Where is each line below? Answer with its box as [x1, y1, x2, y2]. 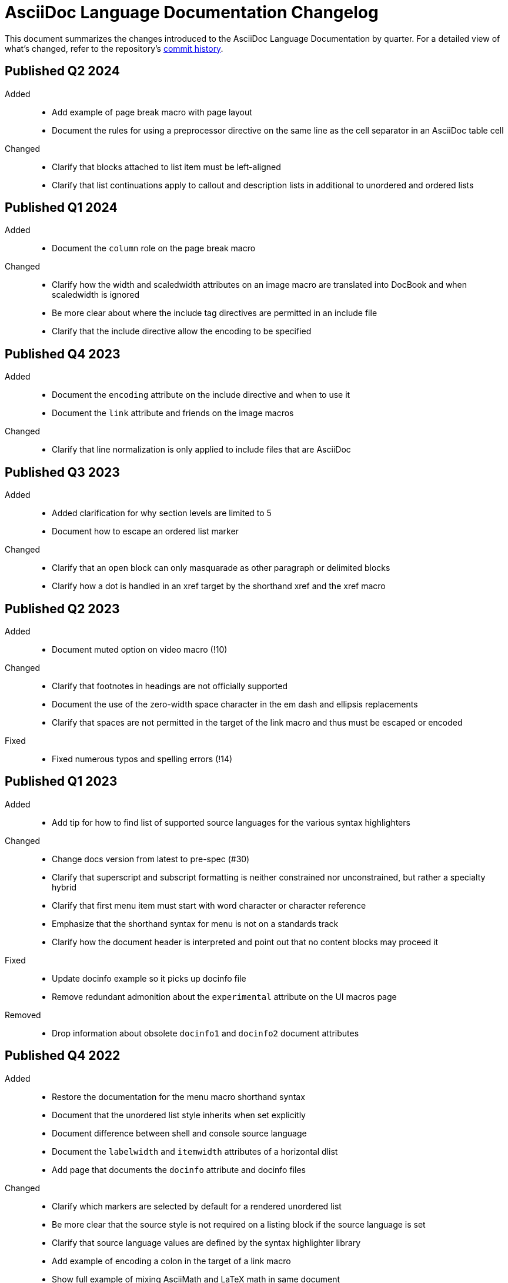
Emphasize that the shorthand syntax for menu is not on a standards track [52, 918, 339, 929]
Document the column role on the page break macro [52, 243, 256, 254]
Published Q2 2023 [5, 601, 120, 616]
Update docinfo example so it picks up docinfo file [52, 973, 246, 983]
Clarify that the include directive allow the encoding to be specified [52, 326, 312, 337]
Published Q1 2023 [5, 774, 118, 789]
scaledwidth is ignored [52, 290, 140, 300]
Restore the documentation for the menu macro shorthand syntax [52, 1091, 305, 1102]
